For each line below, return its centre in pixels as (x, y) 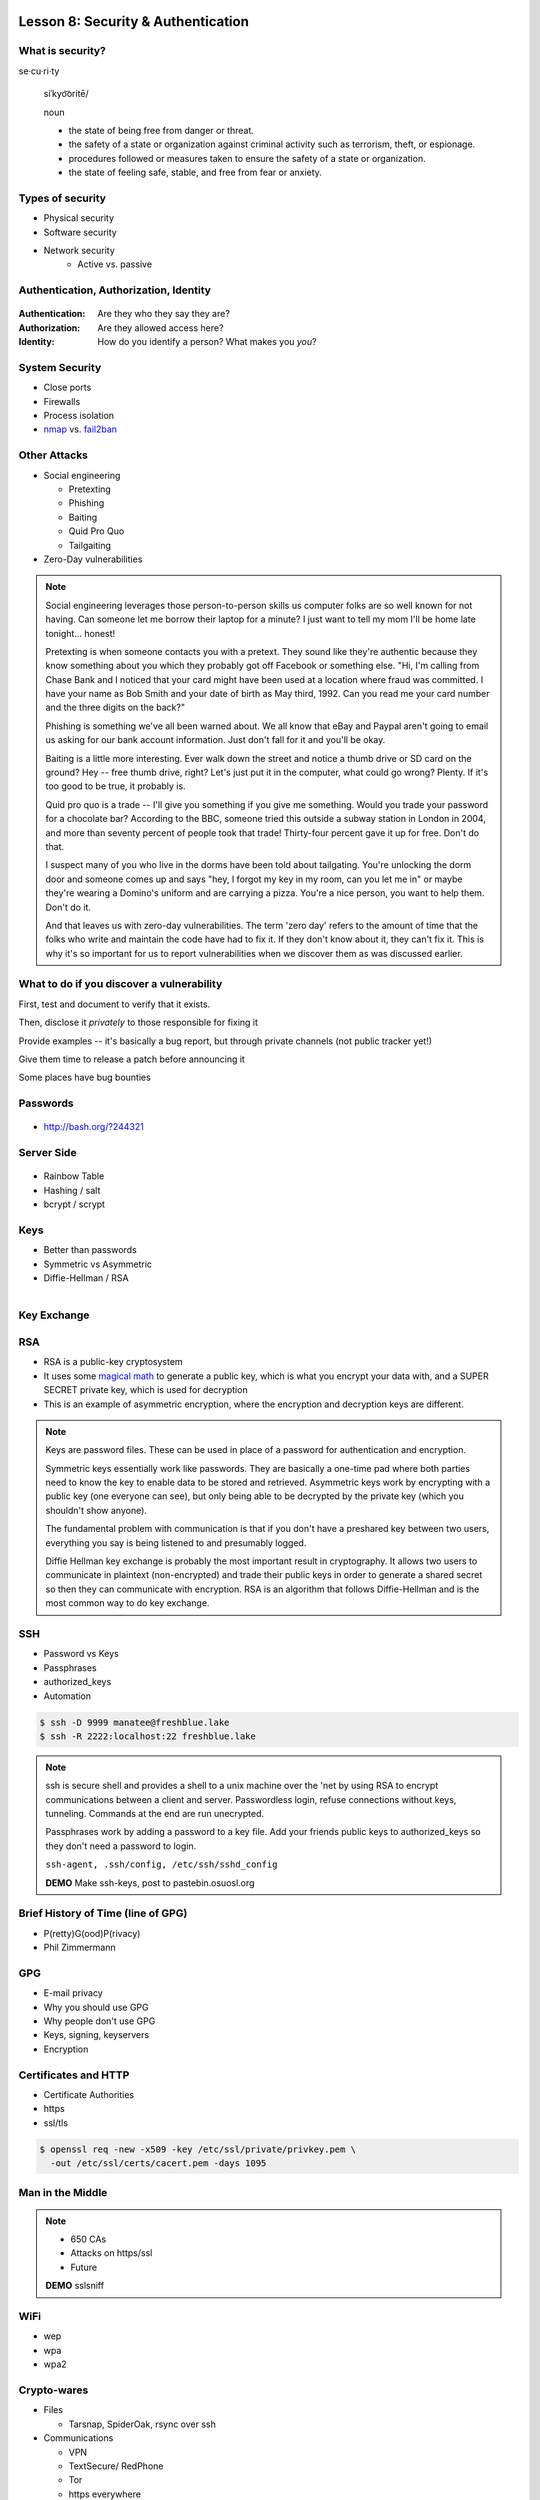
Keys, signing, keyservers (96, 2035)
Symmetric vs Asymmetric (98, 1264)
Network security (79, 251)
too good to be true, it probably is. (115, 786)
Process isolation (79, 416)
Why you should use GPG (96, 2007)
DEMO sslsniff (75, 2286)
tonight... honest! (80, 633)
